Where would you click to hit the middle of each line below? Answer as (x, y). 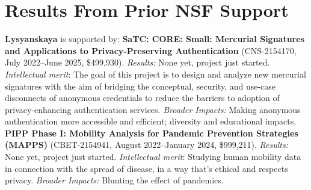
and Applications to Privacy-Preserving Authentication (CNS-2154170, (151, 50)
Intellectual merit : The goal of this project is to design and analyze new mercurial (155, 74)
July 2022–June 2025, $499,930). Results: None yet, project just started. (137, 62)
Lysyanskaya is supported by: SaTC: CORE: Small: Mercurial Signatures (155, 39)
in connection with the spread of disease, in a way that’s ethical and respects (146, 168)
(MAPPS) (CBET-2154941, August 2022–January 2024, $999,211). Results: (147, 145)
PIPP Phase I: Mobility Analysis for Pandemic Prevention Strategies (152, 133)
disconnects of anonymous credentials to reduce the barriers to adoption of (142, 98)
